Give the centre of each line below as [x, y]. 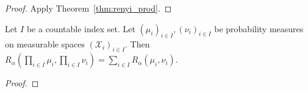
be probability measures [259, 28]
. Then [137, 44]
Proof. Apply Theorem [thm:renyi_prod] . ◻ [88, 8]
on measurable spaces [45, 44]
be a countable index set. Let [81, 28]
